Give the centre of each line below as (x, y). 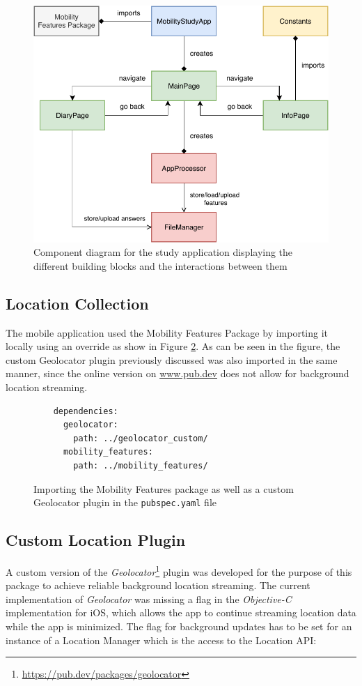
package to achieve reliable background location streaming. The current (158, 585)
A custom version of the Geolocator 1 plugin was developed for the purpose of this (179, 571)
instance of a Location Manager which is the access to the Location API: (161, 640)
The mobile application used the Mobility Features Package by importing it (167, 332)
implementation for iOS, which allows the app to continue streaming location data (181, 612)
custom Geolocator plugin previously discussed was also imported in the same (172, 359)
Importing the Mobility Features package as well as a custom (164, 488)
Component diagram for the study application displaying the (163, 252)
